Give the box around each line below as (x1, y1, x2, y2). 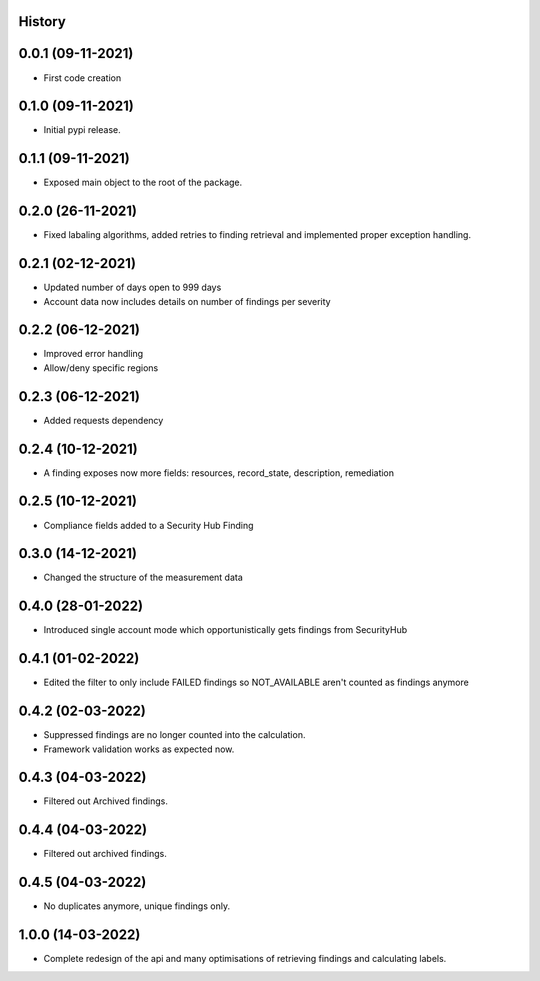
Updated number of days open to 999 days (43, 281, 222, 294)
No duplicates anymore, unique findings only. (43, 900, 230, 912)
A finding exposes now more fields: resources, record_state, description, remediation (43, 466, 395, 479)
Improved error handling (43, 348, 144, 360)
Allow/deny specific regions (43, 361, 159, 374)
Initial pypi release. (43, 124, 121, 136)
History (18, 13, 67, 30)
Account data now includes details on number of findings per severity (43, 295, 331, 307)
